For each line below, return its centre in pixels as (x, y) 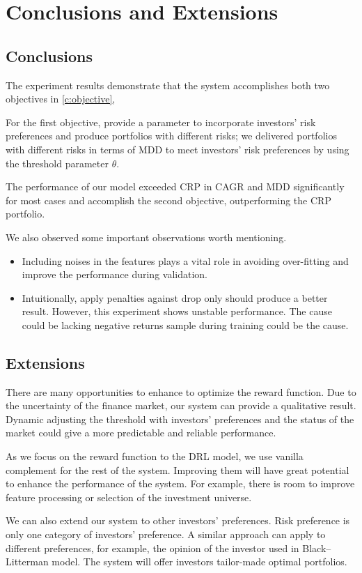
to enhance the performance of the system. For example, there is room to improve (180, 483)
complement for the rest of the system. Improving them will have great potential (178, 469)
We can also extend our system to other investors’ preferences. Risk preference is (178, 520)
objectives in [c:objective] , (61, 99)
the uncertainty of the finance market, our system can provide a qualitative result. (181, 405)
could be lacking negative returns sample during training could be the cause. (185, 324)
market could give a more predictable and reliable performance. (141, 433)
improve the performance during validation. (115, 274)
